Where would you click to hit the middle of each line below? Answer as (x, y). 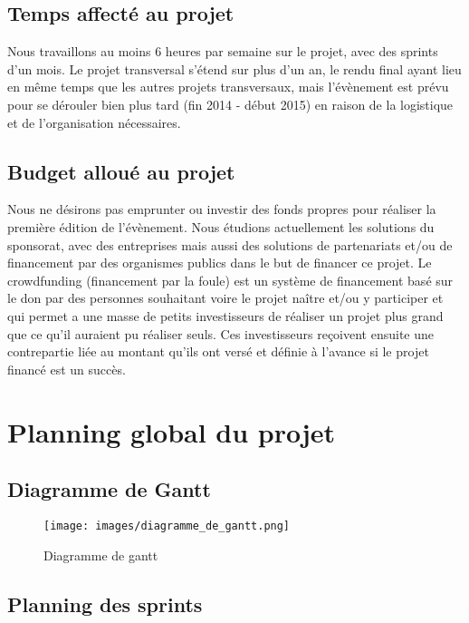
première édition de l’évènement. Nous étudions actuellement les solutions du (221, 226)
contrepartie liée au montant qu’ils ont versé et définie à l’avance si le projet (218, 351)
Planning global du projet (172, 431)
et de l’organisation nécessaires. (94, 122)
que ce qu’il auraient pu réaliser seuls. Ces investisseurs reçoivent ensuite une (221, 333)
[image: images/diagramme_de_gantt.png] (167, 526)
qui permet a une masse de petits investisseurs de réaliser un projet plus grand (225, 315)
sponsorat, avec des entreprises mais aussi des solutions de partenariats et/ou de (230, 244)
